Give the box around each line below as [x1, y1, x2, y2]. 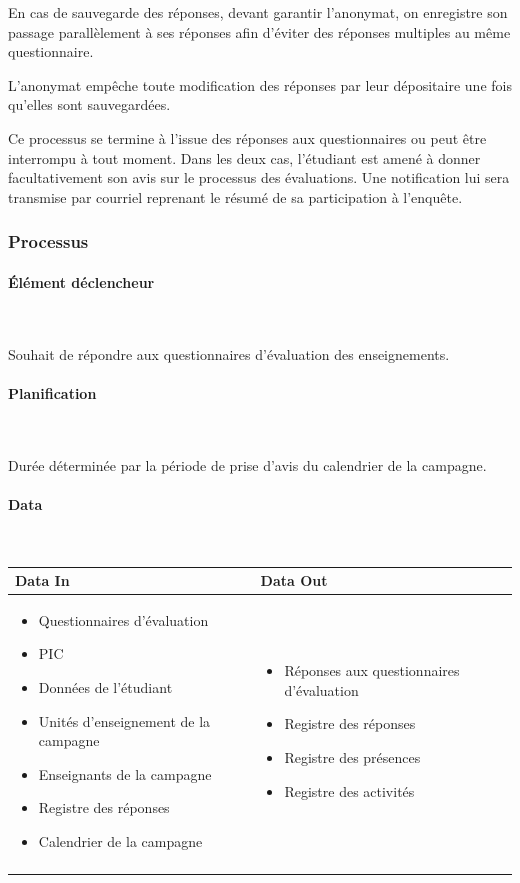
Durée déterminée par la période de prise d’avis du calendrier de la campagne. [8, 454, 487, 475]
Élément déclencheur [8, 271, 155, 292]
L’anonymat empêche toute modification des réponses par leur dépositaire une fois [8, 74, 512, 95]
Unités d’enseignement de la [38, 710, 211, 731]
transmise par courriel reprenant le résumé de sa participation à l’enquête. [8, 186, 463, 207]
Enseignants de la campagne [38, 763, 212, 784]
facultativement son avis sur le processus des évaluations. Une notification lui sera [8, 167, 510, 188]
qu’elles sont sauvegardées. [8, 94, 171, 115]
